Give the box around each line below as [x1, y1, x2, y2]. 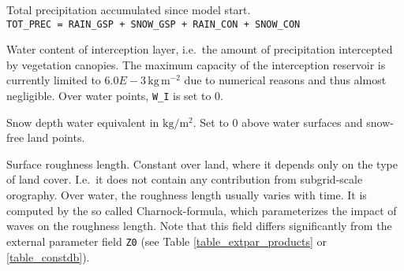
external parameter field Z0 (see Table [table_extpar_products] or [6, 232, 327, 249]
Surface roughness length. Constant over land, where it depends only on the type [6, 155, 398, 172]
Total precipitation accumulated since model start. [6, 2, 251, 17]
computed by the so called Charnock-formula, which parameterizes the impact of [6, 202, 397, 218]
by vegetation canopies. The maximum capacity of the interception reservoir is [6, 56, 386, 72]
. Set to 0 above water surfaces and [193, 113, 363, 130]
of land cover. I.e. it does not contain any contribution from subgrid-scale [6, 171, 363, 187]
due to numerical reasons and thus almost [184, 72, 387, 88]
